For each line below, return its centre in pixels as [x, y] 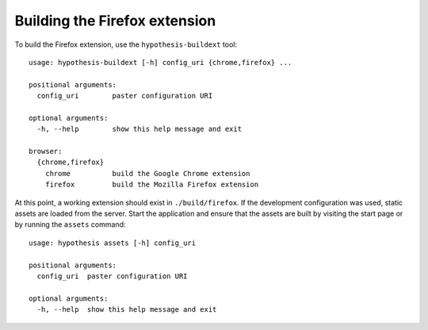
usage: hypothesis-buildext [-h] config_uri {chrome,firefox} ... [160, 62]
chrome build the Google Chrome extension [147, 173]
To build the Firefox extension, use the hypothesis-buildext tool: [126, 44]
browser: [46, 152]
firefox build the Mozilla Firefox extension [152, 185]
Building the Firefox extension [115, 21]
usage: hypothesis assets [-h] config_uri [113, 243]
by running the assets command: [70, 224]
